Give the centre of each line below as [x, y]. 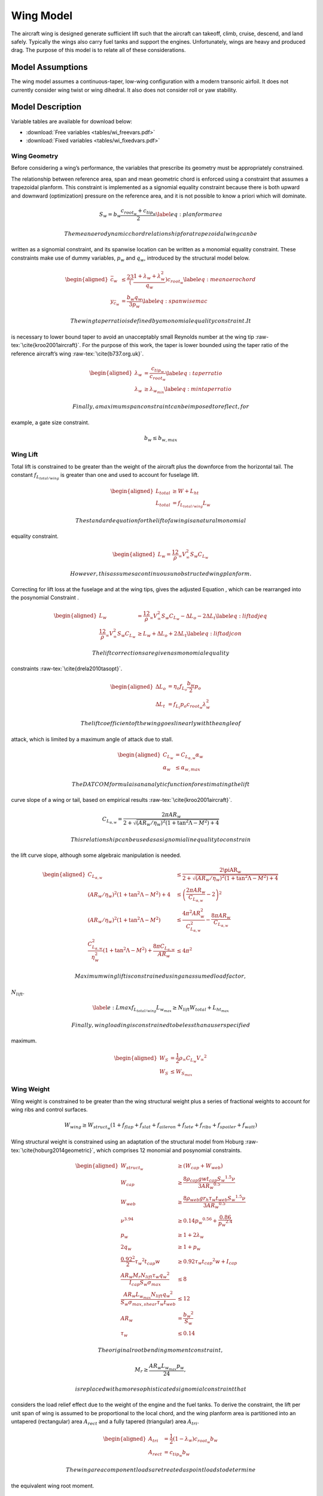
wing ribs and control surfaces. [49, 1109]
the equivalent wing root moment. [53, 1486]
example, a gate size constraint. [50, 422]
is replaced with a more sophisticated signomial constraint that [161, 1389]
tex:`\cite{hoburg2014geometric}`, [53, 1150]
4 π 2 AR [191, 913]
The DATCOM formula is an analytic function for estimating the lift [161, 784]
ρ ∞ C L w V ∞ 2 [193, 1059]
